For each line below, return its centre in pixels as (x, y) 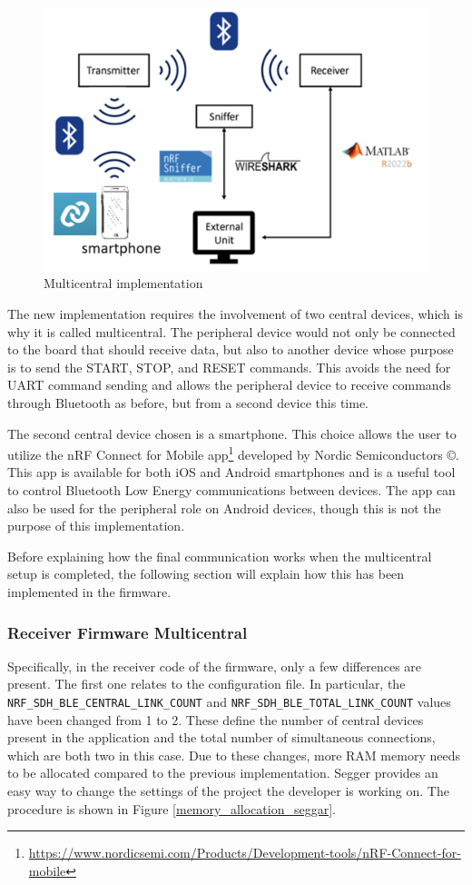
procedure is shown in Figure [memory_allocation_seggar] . (172, 808)
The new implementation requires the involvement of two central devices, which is (235, 314)
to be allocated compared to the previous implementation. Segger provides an (223, 773)
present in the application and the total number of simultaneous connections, (221, 737)
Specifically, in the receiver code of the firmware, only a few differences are (215, 666)
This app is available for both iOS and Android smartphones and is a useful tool (231, 472)
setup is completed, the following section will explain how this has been (206, 574)
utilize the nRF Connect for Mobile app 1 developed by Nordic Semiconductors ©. (233, 453)
